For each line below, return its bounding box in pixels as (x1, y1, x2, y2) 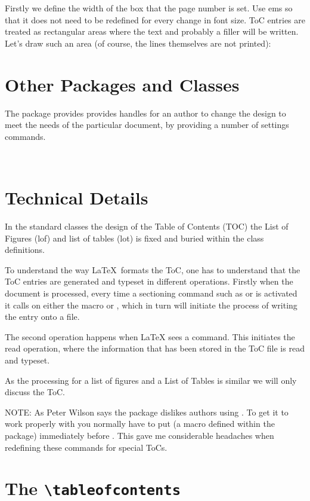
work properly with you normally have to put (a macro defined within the (5, 417, 275, 430)
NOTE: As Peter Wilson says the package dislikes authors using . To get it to (5, 405, 289, 418)
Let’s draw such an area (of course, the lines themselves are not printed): (5, 36, 271, 49)
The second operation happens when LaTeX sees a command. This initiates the (5, 330, 295, 343)
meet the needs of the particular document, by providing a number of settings (5, 118, 289, 131)
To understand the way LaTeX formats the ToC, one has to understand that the (5, 263, 300, 276)
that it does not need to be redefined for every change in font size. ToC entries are (5, 13, 305, 26)
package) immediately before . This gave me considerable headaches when (5, 429, 274, 441)
